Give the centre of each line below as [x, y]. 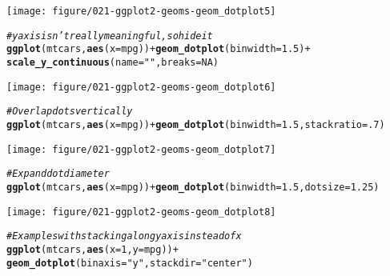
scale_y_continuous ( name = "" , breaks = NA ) [113, 62]
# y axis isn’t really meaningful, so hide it [110, 36]
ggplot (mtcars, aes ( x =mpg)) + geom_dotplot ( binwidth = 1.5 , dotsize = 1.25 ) [193, 187]
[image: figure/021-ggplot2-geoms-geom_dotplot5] [141, 11]
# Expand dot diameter [58, 174]
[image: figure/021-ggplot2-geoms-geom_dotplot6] [141, 87]
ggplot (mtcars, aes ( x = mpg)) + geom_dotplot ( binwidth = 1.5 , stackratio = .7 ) [196, 124]
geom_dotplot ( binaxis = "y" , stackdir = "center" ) [130, 263]
